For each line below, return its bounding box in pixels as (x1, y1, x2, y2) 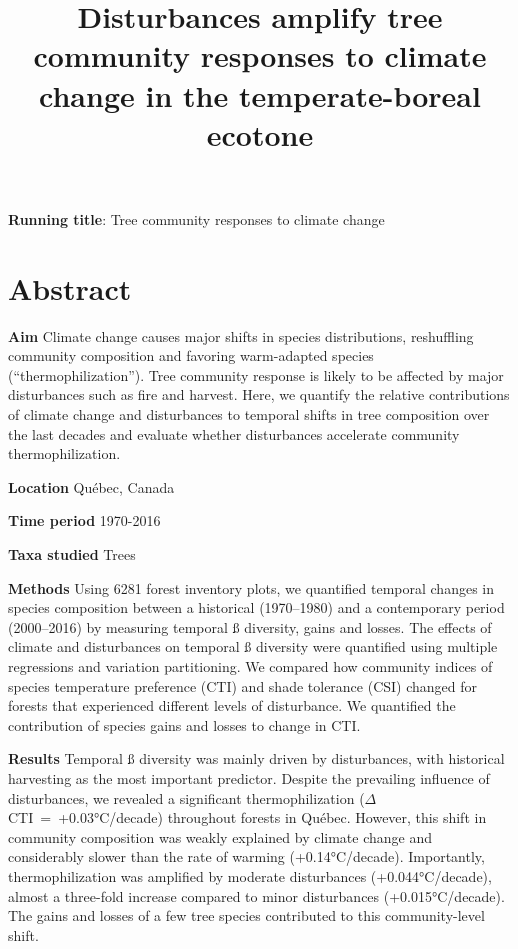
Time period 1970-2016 (8, 510, 161, 531)
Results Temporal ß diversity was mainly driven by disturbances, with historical (8, 748, 505, 769)
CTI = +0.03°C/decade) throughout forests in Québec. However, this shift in (8, 807, 487, 828)
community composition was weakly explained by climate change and (8, 826, 433, 847)
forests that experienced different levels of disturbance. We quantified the (8, 695, 456, 716)
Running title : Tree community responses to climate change (8, 208, 385, 229)
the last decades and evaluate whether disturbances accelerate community (8, 423, 460, 444)
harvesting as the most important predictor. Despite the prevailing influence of (8, 767, 490, 788)
